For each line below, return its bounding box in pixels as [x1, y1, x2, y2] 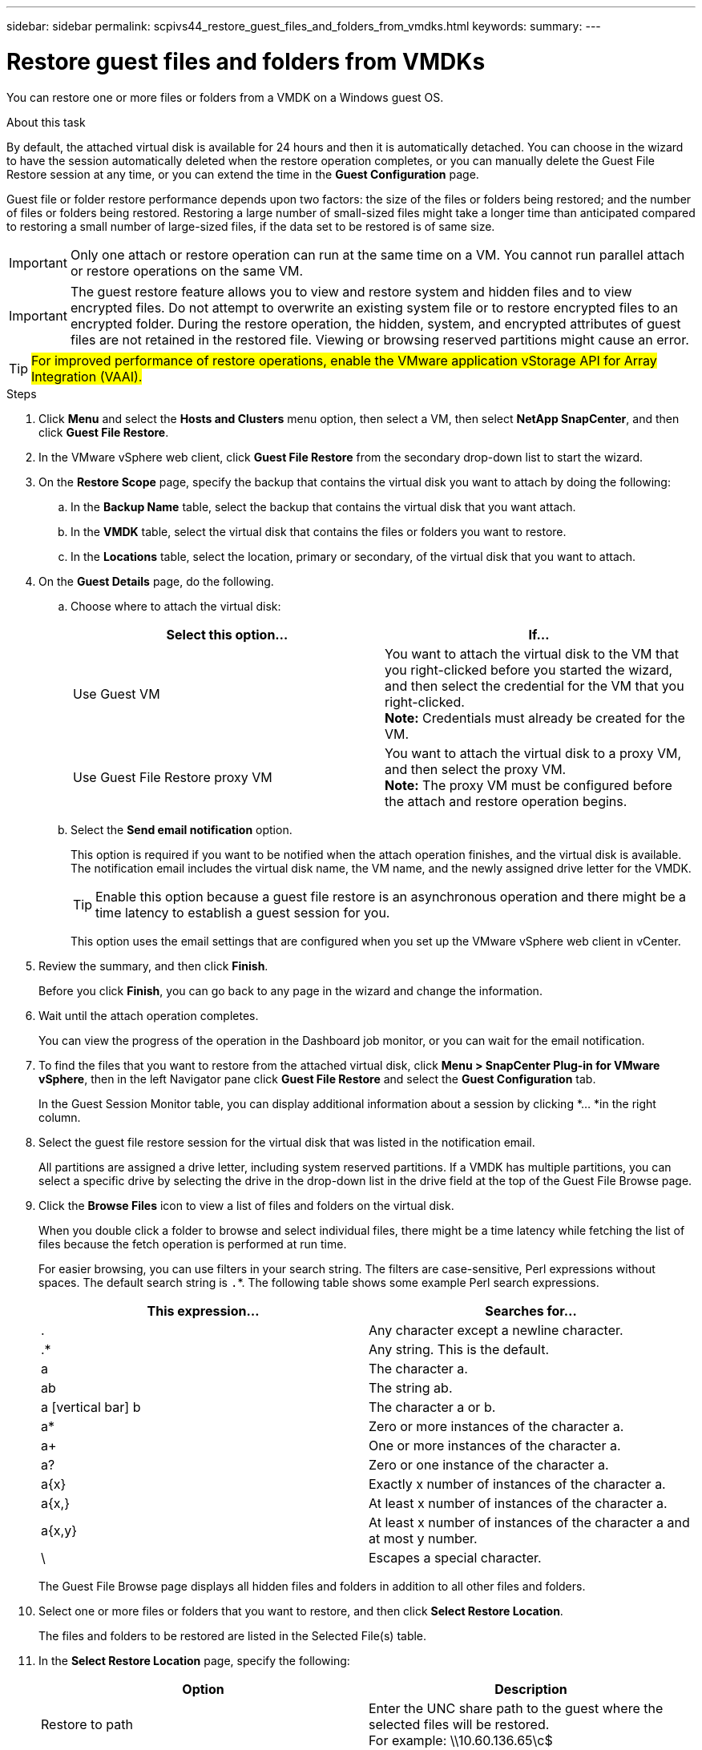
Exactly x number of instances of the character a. [369, 1475, 666, 1492]
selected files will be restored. [369, 1716, 550, 1732]
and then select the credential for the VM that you [385, 677, 684, 694]
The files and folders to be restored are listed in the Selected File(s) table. [38, 1628, 427, 1643]
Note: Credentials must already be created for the [385, 709, 685, 726]
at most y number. [369, 1530, 478, 1546]
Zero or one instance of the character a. [369, 1456, 609, 1473]
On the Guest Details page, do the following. [38, 574, 274, 588]
